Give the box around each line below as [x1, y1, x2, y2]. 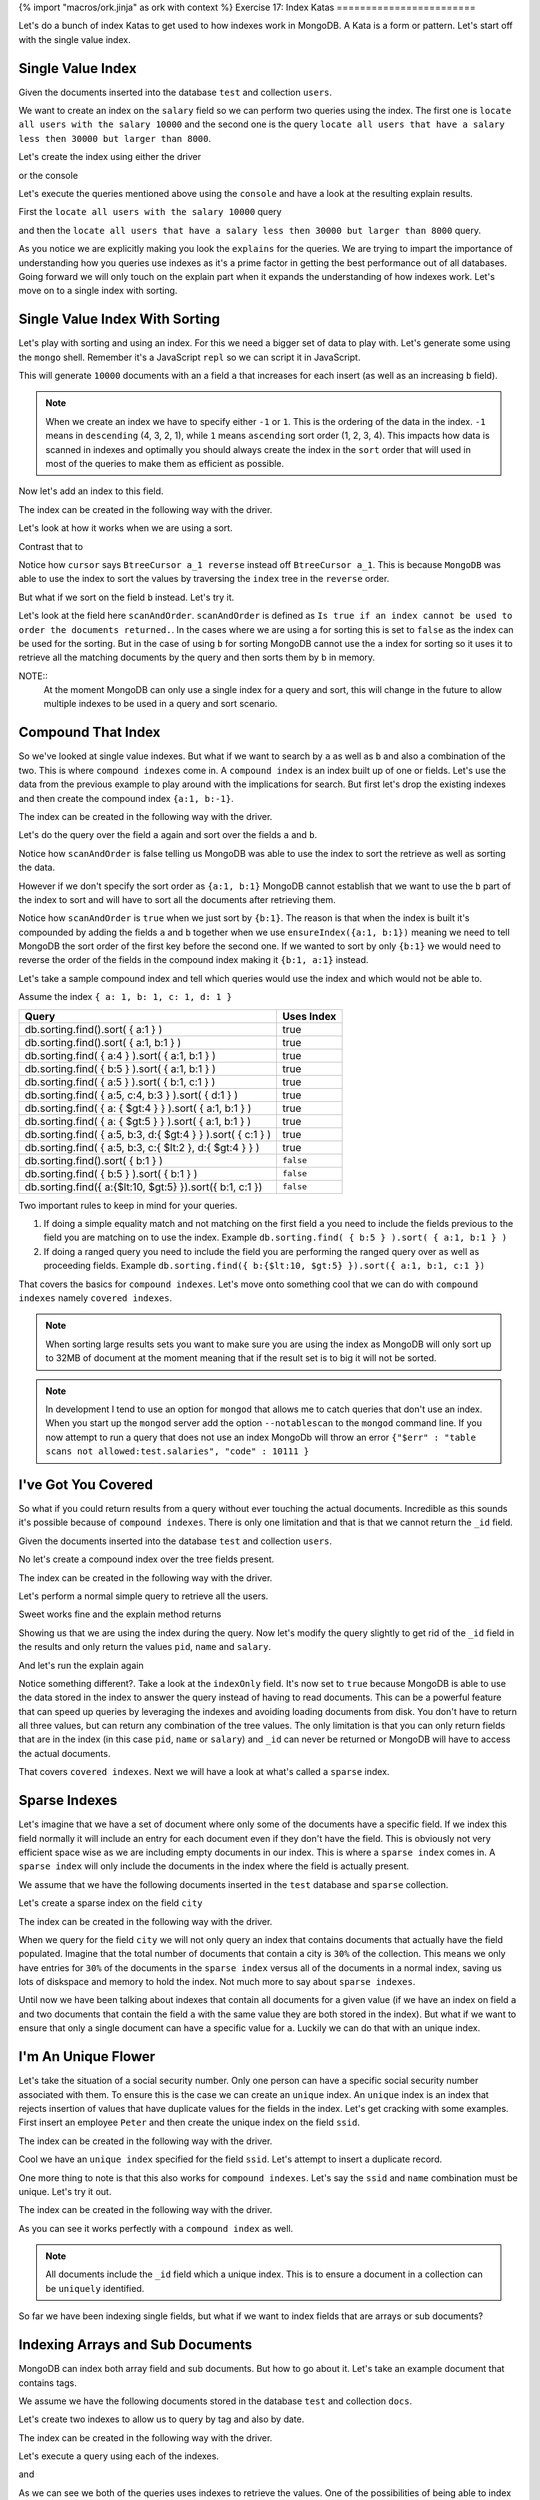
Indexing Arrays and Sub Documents [18, 2336, 253, 2354]
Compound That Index [18, 724, 161, 741]
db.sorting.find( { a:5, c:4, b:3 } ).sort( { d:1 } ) [24, 1088, 239, 1102]
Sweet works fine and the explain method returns [18, 1608, 222, 1620]
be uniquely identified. [45, 2282, 145, 2294]
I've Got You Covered [18, 1476, 154, 1493]
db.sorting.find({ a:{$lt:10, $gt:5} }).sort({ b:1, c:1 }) [24, 1180, 263, 1194]
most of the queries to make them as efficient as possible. [45, 458, 285, 470]
